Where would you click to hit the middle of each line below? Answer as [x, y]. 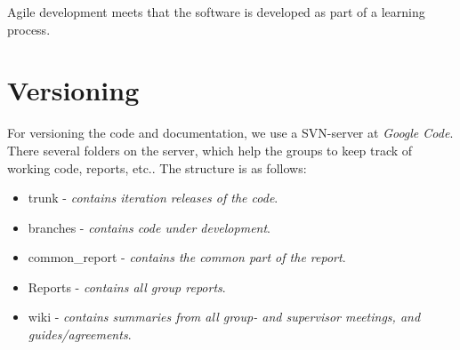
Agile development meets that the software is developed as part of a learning [216, 12]
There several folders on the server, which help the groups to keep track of [210, 150]
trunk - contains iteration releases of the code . [153, 198]
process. [29, 29]
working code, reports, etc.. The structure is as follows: [157, 167]
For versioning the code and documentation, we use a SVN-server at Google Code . [230, 133]
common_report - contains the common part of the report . [187, 257]
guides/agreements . [80, 334]
